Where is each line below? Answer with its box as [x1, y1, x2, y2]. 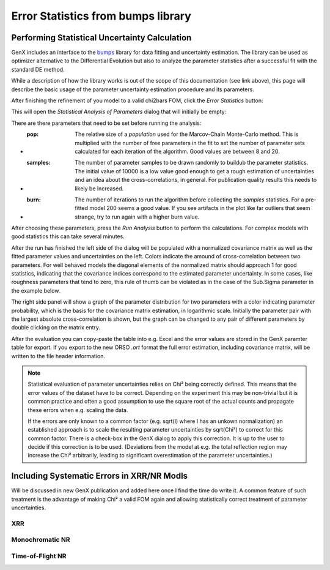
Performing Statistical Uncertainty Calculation [11, 32, 192, 43]
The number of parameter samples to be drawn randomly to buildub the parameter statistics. [75, 159, 309, 167]
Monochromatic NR [11, 536, 70, 544]
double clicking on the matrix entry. [11, 324, 101, 331]
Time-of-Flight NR [11, 552, 67, 560]
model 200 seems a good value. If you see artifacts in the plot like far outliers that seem [89, 204, 310, 212]
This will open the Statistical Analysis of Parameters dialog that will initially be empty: [11, 108, 227, 116]
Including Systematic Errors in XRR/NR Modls [11, 471, 188, 481]
